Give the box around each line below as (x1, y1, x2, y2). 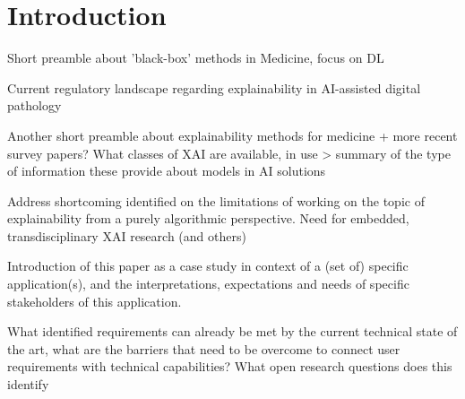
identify (7, 375, 49, 394)
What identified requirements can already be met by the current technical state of (7, 322, 458, 341)
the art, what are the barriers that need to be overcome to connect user (7, 339, 400, 358)
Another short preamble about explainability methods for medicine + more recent (7, 126, 458, 144)
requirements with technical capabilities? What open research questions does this (7, 357, 452, 376)
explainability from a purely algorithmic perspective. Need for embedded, (7, 209, 409, 228)
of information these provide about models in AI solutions (7, 161, 326, 180)
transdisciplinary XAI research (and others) (7, 226, 246, 245)
